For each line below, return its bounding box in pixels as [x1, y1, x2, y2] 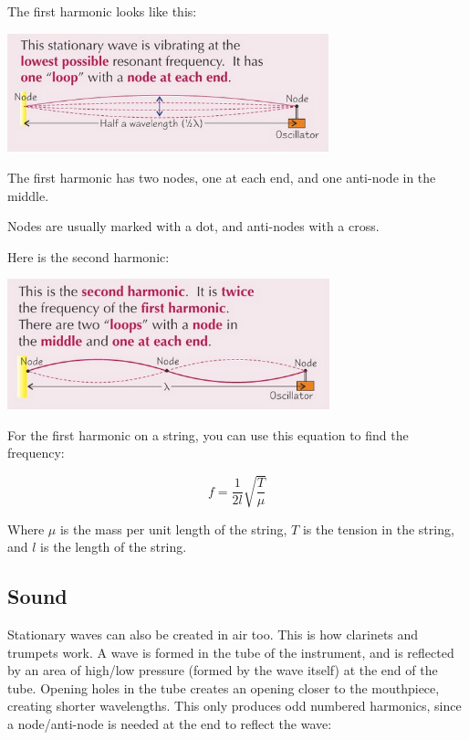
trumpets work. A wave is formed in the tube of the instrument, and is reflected [7, 642, 454, 661]
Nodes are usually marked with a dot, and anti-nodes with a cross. [7, 217, 380, 236]
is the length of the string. [40, 537, 187, 556]
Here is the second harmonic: [7, 247, 170, 266]
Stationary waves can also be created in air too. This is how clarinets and [7, 625, 419, 643]
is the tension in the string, [302, 519, 454, 538]
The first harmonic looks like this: [7, 2, 197, 20]
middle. [7, 185, 49, 205]
